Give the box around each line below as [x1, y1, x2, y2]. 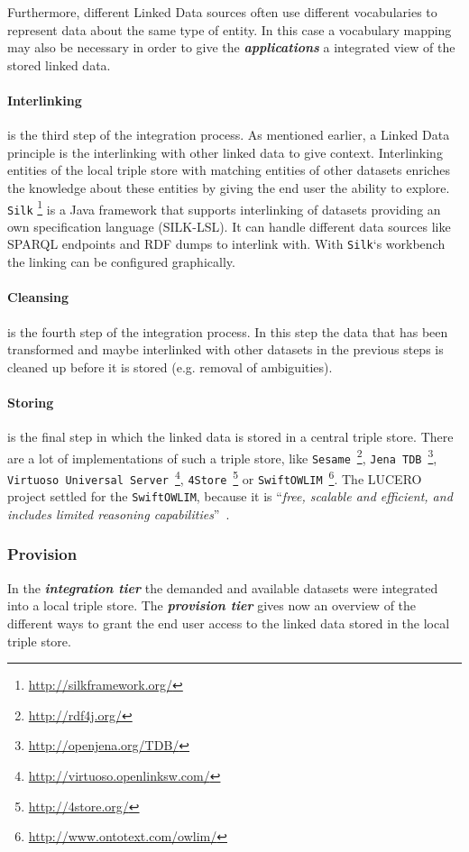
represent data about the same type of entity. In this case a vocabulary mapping [7, 20, 452, 39]
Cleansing [7, 288, 69, 307]
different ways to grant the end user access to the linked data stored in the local [7, 613, 450, 632]
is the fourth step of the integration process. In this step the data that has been [7, 322, 448, 341]
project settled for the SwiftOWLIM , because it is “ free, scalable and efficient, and [7, 487, 453, 506]
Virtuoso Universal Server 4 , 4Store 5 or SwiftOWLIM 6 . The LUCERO [7, 466, 422, 488]
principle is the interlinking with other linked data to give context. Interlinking [7, 142, 443, 161]
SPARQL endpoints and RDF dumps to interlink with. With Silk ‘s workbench [7, 234, 446, 253]
